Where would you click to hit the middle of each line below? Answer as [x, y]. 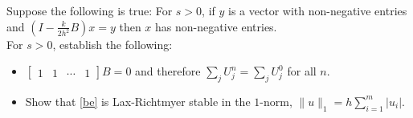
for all [302, 71]
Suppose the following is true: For [90, 10]
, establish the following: [112, 44]
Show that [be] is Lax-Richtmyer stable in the [138, 101]
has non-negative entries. [216, 26]
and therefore [168, 71]
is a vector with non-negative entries [318, 10]
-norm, [276, 101]
